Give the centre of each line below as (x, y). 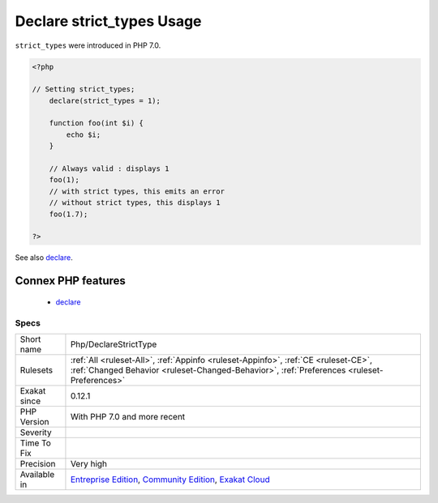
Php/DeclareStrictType (114, 344)
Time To (36, 443)
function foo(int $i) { (96, 123)
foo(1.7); (69, 214)
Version (34, 421)
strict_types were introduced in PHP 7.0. (88, 45)
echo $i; (84, 134)
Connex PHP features (70, 281)
